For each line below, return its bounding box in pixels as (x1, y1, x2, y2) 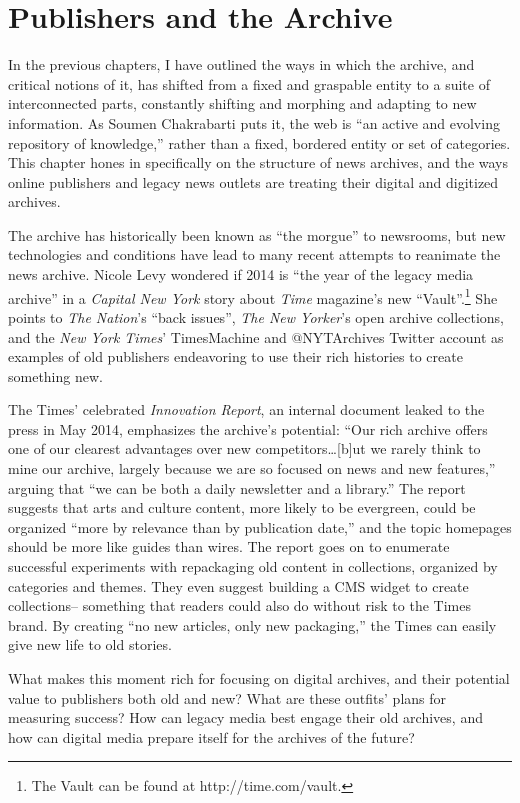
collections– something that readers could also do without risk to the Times (8, 595, 471, 616)
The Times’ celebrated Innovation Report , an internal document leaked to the (8, 399, 485, 420)
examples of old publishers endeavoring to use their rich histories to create (8, 346, 463, 367)
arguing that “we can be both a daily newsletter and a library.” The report (8, 477, 466, 498)
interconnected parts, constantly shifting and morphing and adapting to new (8, 93, 477, 114)
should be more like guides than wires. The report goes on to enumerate (8, 536, 450, 557)
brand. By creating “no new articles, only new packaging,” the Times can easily (8, 614, 497, 635)
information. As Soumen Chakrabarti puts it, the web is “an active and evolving (8, 112, 500, 133)
